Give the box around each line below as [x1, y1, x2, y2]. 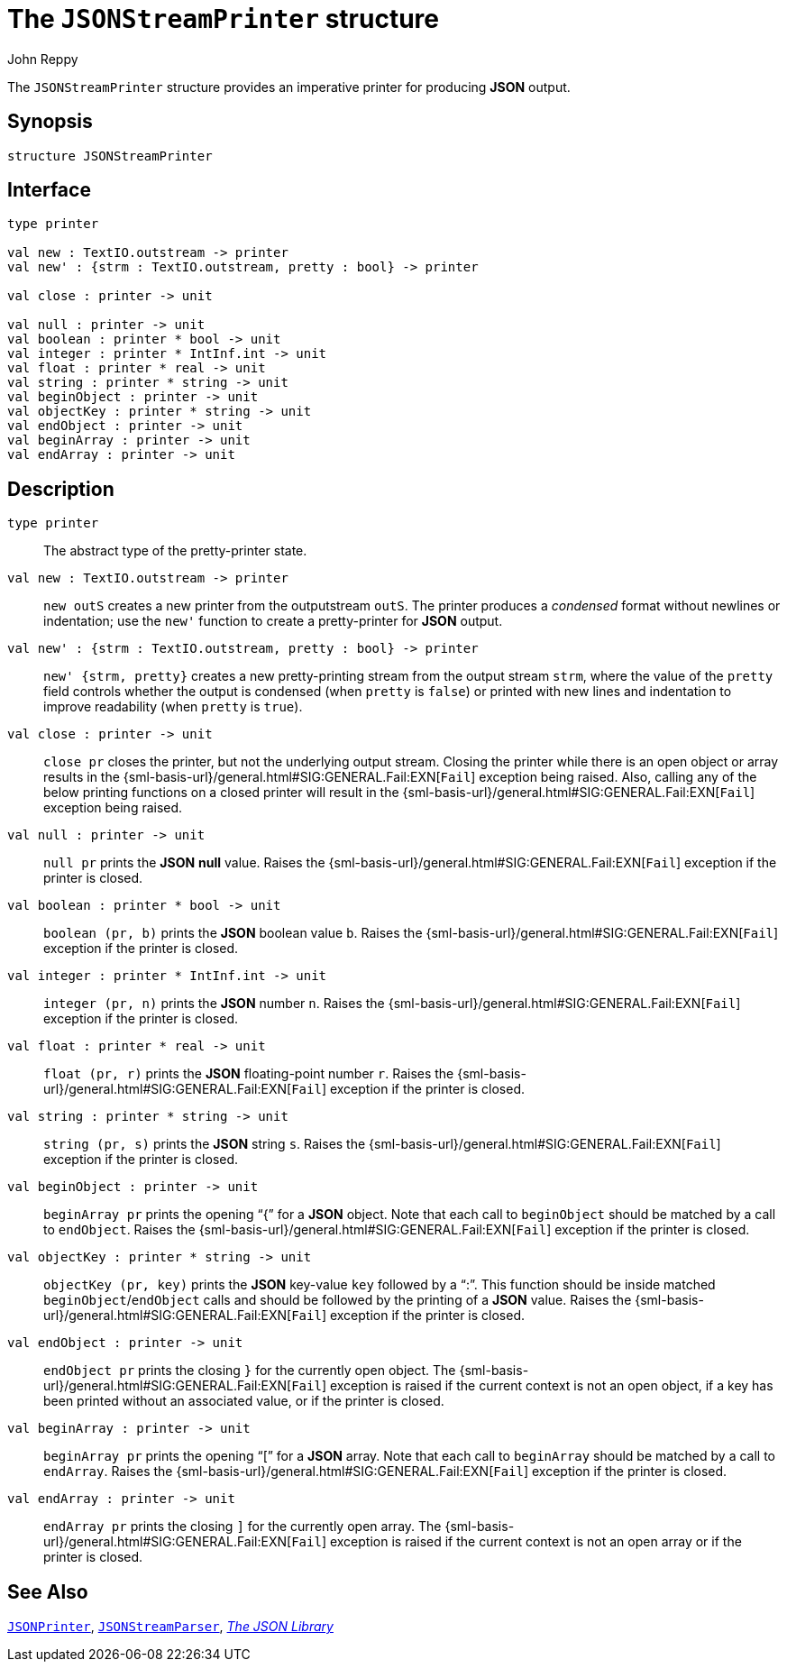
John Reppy [7, 50, 78, 67]
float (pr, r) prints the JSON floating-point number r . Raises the [43, 1066, 454, 1082]
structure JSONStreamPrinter [7, 148, 213, 163]
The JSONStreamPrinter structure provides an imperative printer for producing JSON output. [7, 78, 571, 95]
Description [7, 477, 114, 500]
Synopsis [7, 110, 93, 133]
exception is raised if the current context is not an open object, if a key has [329, 1378, 773, 1394]
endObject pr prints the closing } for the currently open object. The [43, 1362, 456, 1379]
